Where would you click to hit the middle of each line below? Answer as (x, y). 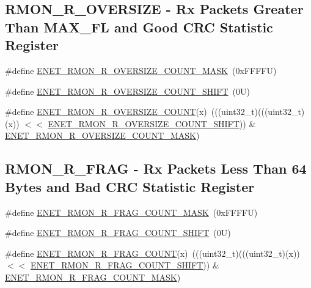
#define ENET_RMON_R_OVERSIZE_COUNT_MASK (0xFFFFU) (141, 70)
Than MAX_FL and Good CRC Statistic (139, 27)
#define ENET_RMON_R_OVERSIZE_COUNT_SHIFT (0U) (127, 91)
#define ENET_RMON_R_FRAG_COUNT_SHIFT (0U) (118, 233)
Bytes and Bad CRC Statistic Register (130, 186)
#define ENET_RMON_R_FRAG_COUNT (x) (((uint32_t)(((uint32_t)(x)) (152, 253)
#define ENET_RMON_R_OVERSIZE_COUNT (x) (106, 112)
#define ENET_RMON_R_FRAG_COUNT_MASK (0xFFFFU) (131, 212)
